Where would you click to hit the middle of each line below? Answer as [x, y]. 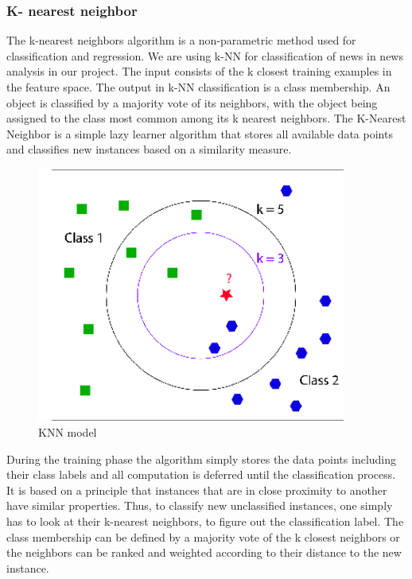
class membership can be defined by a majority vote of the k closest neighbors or [203, 536]
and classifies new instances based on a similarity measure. [149, 149]
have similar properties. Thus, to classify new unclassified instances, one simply [200, 505]
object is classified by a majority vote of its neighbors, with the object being [192, 102]
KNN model [68, 432]
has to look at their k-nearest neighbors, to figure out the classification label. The [205, 521]
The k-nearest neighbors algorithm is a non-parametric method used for [181, 40]
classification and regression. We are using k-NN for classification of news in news [205, 55]
